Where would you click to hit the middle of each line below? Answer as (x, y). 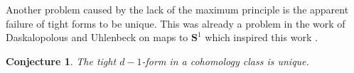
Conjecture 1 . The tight (61, 61)
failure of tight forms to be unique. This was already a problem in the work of (176, 23)
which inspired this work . (261, 37)
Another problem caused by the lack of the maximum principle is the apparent (177, 9)
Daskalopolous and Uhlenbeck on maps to (97, 37)
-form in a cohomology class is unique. (225, 61)
